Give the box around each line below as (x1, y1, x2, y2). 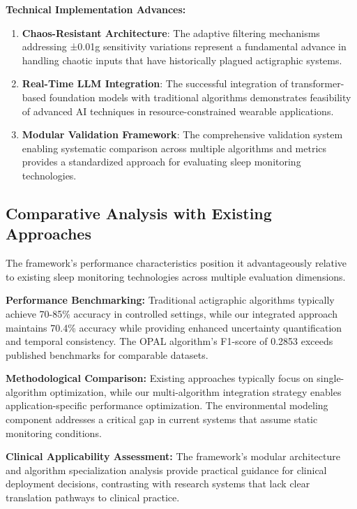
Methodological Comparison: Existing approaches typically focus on (6, 371, 314, 385)
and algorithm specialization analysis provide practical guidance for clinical (6, 462, 327, 477)
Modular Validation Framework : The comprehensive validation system (22, 127, 343, 142)
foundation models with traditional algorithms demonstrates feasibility (49, 89, 351, 104)
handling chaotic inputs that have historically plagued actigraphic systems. (22, 52, 342, 67)
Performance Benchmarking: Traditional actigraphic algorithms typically (6, 293, 335, 307)
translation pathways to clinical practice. (6, 490, 180, 505)
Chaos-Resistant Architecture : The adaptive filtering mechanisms (22, 25, 320, 40)
